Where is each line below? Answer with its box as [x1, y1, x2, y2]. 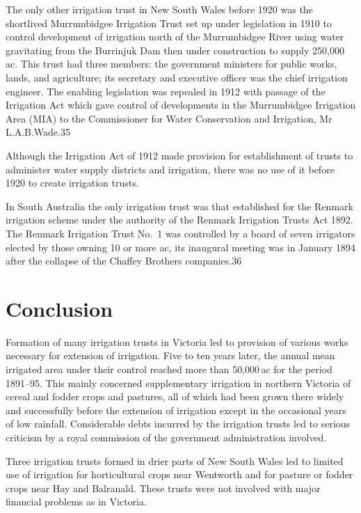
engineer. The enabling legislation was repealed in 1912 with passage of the [6, 84, 326, 98]
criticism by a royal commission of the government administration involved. [6, 429, 327, 444]
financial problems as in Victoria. [6, 494, 147, 509]
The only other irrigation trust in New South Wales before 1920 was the [6, 2, 313, 16]
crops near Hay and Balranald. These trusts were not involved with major [6, 480, 321, 495]
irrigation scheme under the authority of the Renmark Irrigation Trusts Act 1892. [6, 212, 353, 227]
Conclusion [6, 294, 113, 322]
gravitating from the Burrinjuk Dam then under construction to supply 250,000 [6, 42, 344, 57]
